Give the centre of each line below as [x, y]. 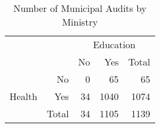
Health [23, 96]
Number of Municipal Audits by [80, 8]
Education [114, 44]
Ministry [80, 22]
